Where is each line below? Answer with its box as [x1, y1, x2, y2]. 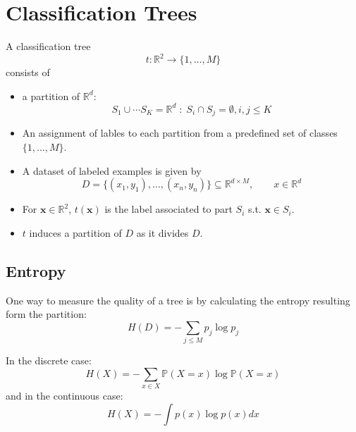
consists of [6, 65, 50, 80]
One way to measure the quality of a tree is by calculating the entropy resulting [6, 292, 350, 307]
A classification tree [6, 39, 91, 54]
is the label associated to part [104, 202, 233, 216]
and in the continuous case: [6, 388, 123, 402]
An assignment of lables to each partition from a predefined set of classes [22, 125, 338, 140]
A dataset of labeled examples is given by [22, 163, 202, 178]
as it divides [136, 225, 189, 240]
